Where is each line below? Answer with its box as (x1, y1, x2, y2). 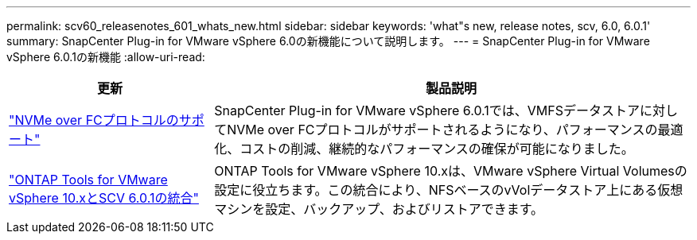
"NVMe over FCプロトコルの (9, 112, 179, 128)
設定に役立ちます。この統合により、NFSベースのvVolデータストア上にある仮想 (214, 182, 683, 198)
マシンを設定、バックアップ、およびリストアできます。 (214, 201, 544, 217)
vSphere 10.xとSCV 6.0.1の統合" (9, 190, 199, 206)
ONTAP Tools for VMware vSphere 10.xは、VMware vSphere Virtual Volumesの (214, 163, 687, 179)
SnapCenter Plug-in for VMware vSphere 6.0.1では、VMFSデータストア (214, 103, 641, 118)
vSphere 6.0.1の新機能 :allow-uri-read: (6, 50, 205, 64)
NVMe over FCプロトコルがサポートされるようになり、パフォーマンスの (227, 122, 658, 137)
